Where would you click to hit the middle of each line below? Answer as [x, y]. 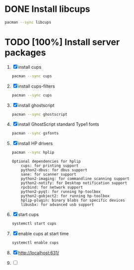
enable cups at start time [44, 234]
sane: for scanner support [49, 175]
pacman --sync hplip [33, 153]
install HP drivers [35, 143]
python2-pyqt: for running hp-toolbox [61, 192]
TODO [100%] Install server [62, 42]
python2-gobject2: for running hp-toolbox [65, 196]
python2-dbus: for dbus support [54, 170]
